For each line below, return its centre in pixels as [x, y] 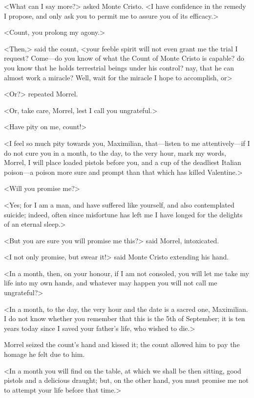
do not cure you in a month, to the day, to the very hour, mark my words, [115, 152]
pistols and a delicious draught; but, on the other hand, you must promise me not [126, 380]
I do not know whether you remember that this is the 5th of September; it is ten [125, 318]
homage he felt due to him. [44, 354]
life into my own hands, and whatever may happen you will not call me [111, 283]
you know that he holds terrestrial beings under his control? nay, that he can [119, 67]
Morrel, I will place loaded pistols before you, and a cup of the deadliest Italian [123, 162]
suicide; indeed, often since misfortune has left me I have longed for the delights [123, 214]
